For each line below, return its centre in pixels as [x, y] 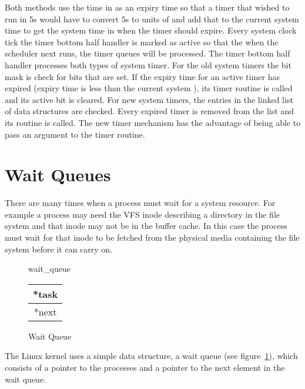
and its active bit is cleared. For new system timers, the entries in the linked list [149, 99]
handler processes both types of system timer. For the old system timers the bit [148, 64]
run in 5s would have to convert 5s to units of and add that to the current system [152, 19]
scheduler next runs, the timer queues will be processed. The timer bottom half [148, 53]
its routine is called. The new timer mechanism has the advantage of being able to [153, 122]
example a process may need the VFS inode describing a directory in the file [143, 214]
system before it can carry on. [59, 249]
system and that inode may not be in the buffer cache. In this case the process [146, 226]
